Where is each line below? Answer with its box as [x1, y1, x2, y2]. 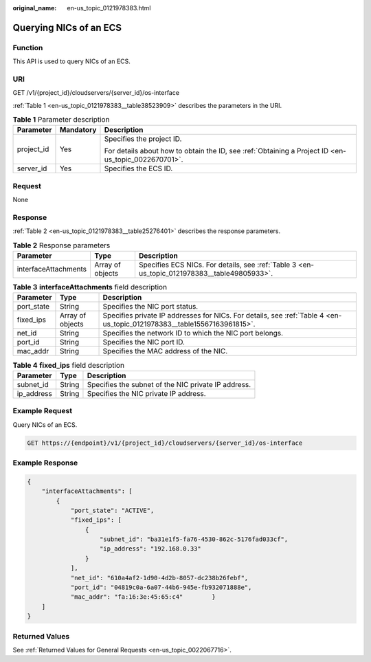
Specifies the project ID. [104, 134, 182, 144]
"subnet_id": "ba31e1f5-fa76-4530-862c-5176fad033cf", [100, 536, 289, 543]
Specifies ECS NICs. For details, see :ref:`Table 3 [138, 260, 297, 269]
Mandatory [59, 125, 97, 135]
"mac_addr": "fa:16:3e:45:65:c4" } [70, 593, 216, 601]
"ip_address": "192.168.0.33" [100, 545, 202, 553]
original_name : [12, 4, 57, 12]
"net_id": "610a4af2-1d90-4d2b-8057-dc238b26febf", [70, 574, 249, 582]
